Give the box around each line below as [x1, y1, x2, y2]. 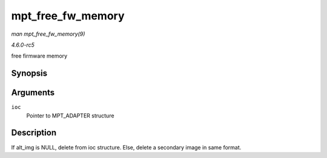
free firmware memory [11, 52, 68, 60]
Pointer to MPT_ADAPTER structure [26, 112, 114, 119]
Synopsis [11, 68, 48, 79]
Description [11, 128, 57, 138]
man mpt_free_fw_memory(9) [11, 30, 85, 38]
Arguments [11, 88, 55, 98]
